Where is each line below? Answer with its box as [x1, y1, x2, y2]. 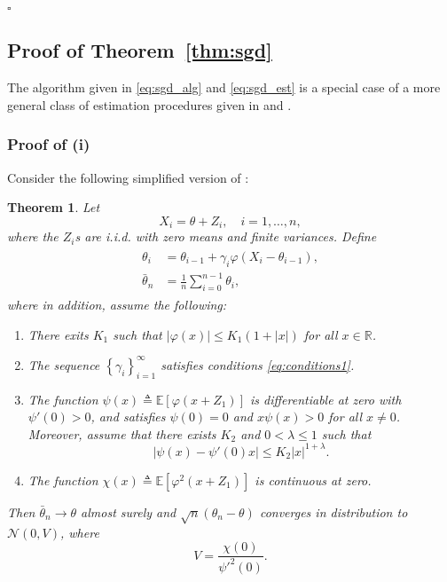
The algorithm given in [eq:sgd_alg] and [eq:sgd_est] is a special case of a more [7, 78, 441, 97]
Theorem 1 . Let [7, 198, 100, 216]
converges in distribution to [259, 502, 408, 521]
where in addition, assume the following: [7, 295, 227, 314]
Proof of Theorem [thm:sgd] [7, 36, 272, 64]
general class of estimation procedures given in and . [7, 95, 292, 114]
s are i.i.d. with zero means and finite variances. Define [74, 227, 377, 246]
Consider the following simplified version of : [7, 168, 249, 186]
